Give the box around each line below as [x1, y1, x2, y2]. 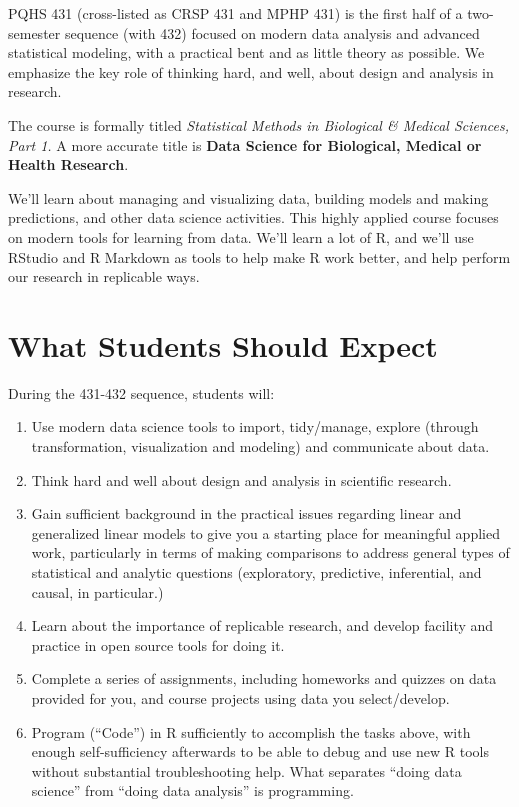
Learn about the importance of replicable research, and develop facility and [31, 615, 494, 636]
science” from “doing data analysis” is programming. [31, 780, 354, 801]
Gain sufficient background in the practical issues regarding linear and [31, 503, 462, 524]
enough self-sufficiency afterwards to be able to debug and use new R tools [31, 741, 489, 762]
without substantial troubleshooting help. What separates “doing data [31, 760, 462, 781]
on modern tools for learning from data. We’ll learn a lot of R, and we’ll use [8, 226, 474, 247]
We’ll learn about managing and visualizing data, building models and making [8, 187, 489, 208]
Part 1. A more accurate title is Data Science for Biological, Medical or [8, 134, 482, 155]
